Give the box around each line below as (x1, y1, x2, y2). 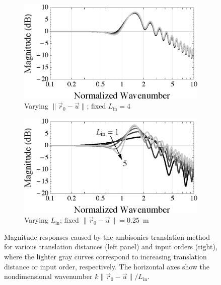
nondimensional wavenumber (4, 271, 93, 281)
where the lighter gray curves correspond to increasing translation (4, 251, 207, 262)
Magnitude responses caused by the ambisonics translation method (4, 231, 210, 242)
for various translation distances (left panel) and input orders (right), (4, 241, 217, 252)
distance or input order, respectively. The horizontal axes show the (4, 261, 210, 271)
